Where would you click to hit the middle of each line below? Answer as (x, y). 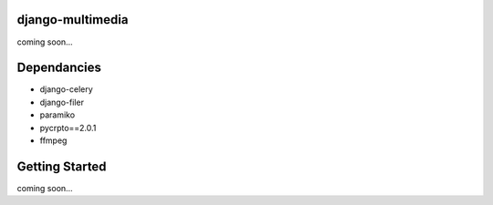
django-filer (62, 102)
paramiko (58, 115)
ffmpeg (53, 140)
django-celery (66, 89)
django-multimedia (73, 20)
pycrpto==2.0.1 (68, 128)
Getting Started (62, 166)
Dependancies (59, 68)
